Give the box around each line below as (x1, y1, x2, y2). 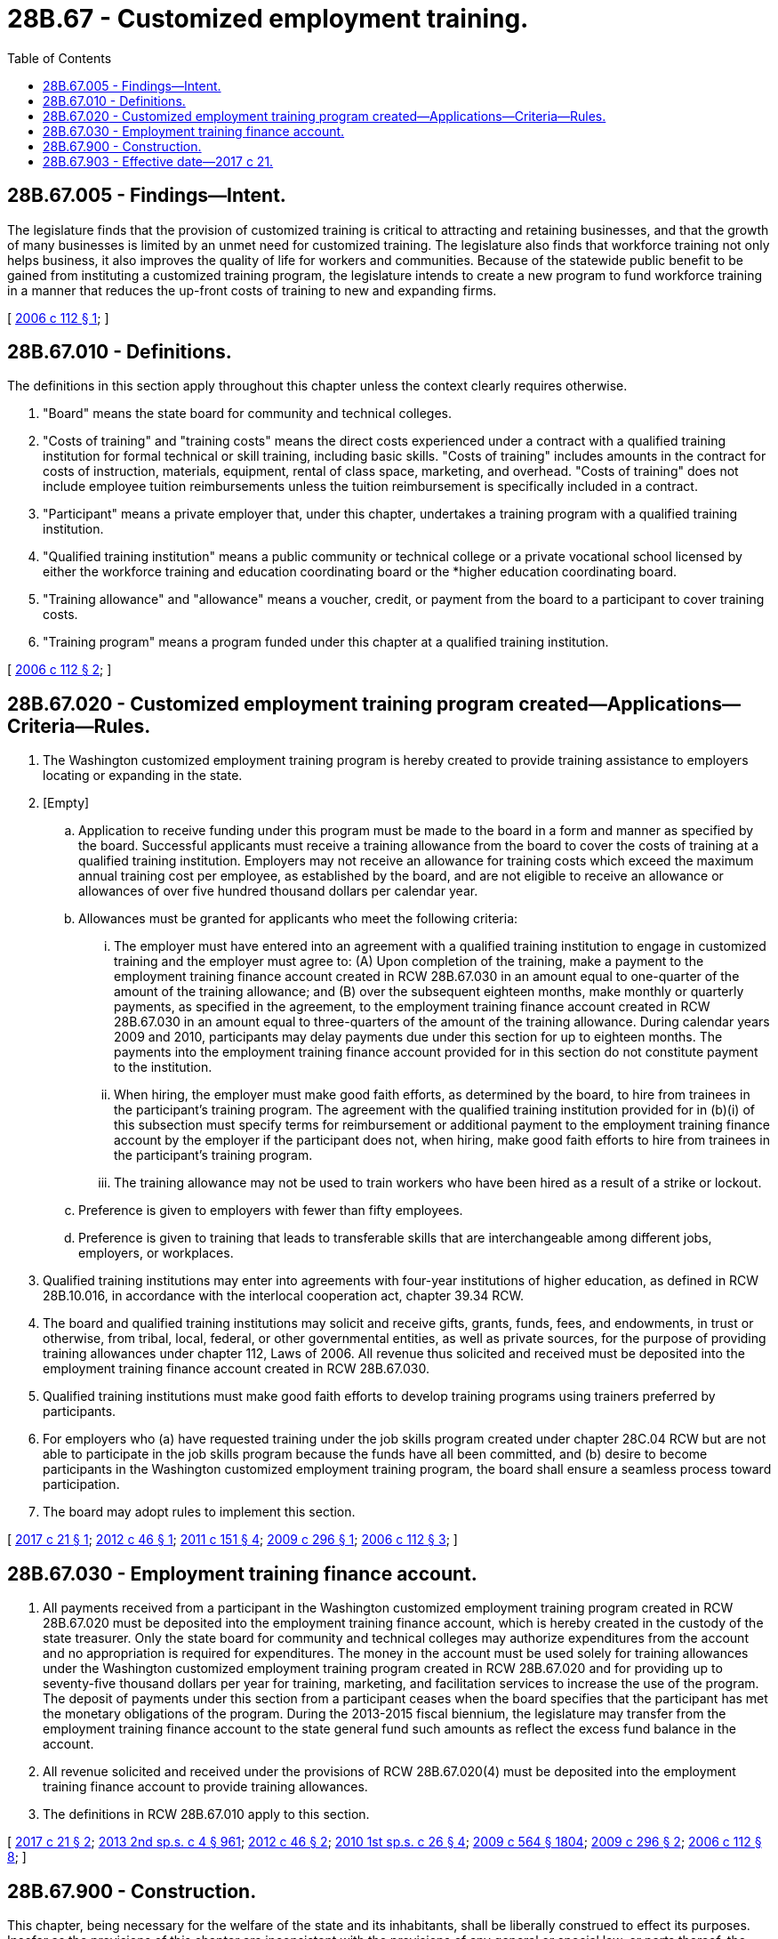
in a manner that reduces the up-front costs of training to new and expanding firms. (7, 282, 497, 298)
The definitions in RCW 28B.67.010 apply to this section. (43, 1806, 370, 1822)
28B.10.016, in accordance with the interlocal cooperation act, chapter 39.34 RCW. (43, 1288, 525, 1304)
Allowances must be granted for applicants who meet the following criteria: (78, 911, 518, 927)
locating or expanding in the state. (43, 768, 243, 784)
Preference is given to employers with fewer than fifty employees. (78, 1203, 463, 1219)
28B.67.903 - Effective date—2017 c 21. (43, 153, 274, 169)
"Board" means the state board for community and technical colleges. (43, 406, 452, 422)
